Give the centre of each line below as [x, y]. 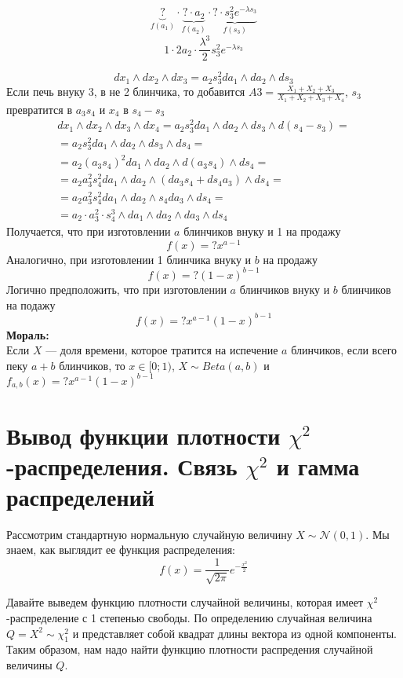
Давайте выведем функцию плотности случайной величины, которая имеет [185, 602]
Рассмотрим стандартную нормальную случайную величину [149, 534]
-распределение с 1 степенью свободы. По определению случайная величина [189, 618]
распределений [80, 496]
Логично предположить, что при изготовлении [116, 289]
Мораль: [28, 334]
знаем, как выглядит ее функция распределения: [121, 550]
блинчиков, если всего [344, 350]
